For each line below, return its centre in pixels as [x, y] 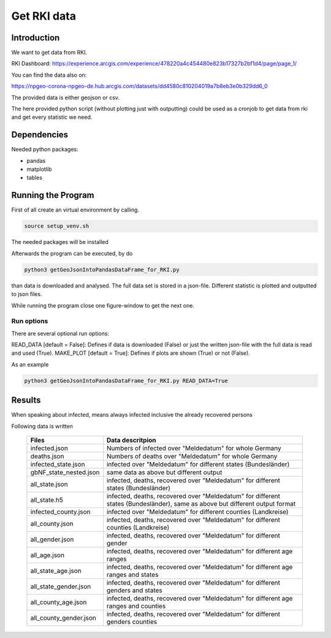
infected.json [49, 449]
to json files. [27, 294]
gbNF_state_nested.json [65, 473]
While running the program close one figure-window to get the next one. [103, 305]
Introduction [36, 38]
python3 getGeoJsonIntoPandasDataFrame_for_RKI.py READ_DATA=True [126, 381]
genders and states [134, 590]
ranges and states [132, 575]
